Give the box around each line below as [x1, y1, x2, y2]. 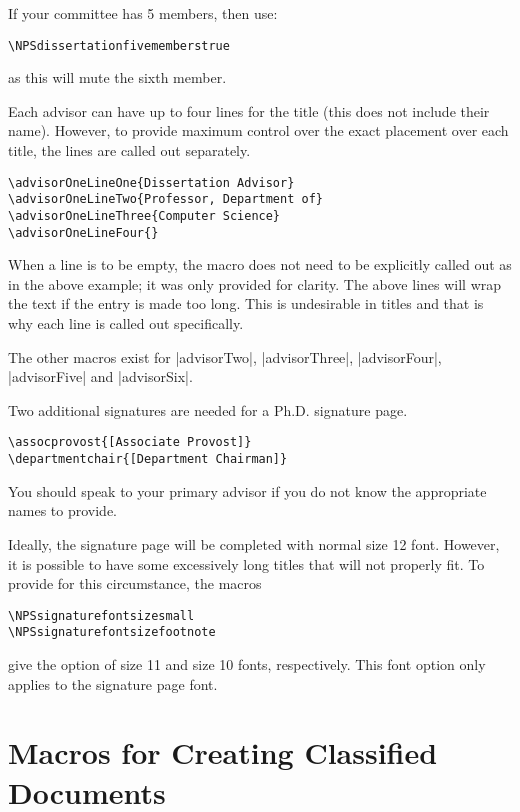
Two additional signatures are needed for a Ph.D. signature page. [8, 399, 408, 420]
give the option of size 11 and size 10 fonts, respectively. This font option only [8, 654, 486, 674]
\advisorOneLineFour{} [8, 225, 159, 240]
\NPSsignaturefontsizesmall [8, 608, 195, 623]
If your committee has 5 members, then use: [8, 3, 278, 23]
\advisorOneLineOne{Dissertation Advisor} [8, 175, 295, 190]
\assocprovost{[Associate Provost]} [8, 435, 252, 450]
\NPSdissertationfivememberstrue [8, 38, 230, 53]
